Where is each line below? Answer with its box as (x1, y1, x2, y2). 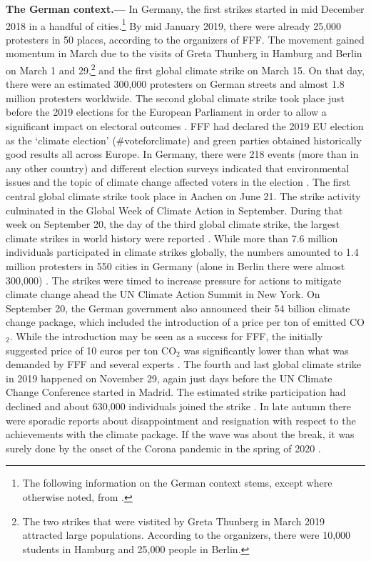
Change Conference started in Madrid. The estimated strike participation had (6, 384, 346, 399)
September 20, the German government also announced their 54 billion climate (6, 300, 350, 315)
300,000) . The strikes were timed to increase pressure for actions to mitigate (6, 272, 342, 287)
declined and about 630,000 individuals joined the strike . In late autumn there (6, 398, 352, 413)
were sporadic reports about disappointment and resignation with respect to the (6, 412, 356, 427)
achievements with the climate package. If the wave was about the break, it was (6, 427, 355, 442)
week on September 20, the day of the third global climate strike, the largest (6, 217, 340, 232)
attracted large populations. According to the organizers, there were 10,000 (22, 527, 351, 542)
